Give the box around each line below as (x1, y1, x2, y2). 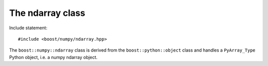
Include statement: (9, 25, 48, 31)
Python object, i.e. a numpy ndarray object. (9, 54, 98, 60)
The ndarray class (9, 7, 85, 18)
